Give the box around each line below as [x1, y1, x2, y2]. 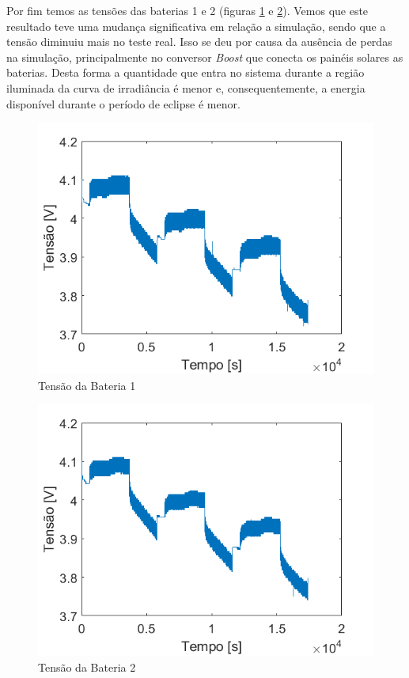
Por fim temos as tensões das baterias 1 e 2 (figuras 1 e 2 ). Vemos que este [6, 2, 369, 18]
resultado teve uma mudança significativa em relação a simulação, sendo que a [6, 17, 386, 34]
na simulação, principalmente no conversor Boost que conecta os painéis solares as [6, 48, 403, 65]
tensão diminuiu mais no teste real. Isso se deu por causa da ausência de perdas [6, 33, 392, 50]
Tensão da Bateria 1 [38, 377, 136, 393]
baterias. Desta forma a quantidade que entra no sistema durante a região [6, 64, 365, 81]
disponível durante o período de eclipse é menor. [6, 95, 240, 112]
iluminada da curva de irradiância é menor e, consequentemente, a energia [6, 79, 365, 96]
